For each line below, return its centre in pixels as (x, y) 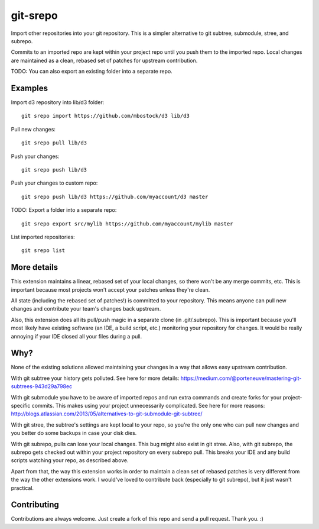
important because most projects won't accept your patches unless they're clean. (110, 289)
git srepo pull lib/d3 (54, 143)
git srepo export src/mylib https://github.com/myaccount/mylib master (127, 224)
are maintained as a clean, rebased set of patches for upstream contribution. (104, 60)
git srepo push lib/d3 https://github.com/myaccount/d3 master (115, 196)
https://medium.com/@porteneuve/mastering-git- (241, 378)
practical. (22, 488)
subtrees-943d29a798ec (42, 386)
